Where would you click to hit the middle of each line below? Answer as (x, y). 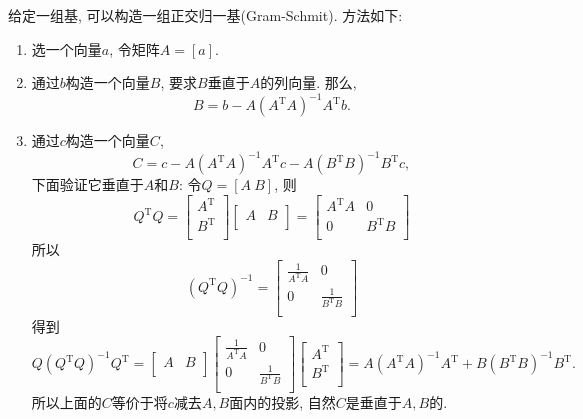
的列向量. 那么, (308, 82)
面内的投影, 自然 (282, 402)
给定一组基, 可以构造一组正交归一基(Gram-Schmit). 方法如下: (205, 15)
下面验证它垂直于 (87, 184)
